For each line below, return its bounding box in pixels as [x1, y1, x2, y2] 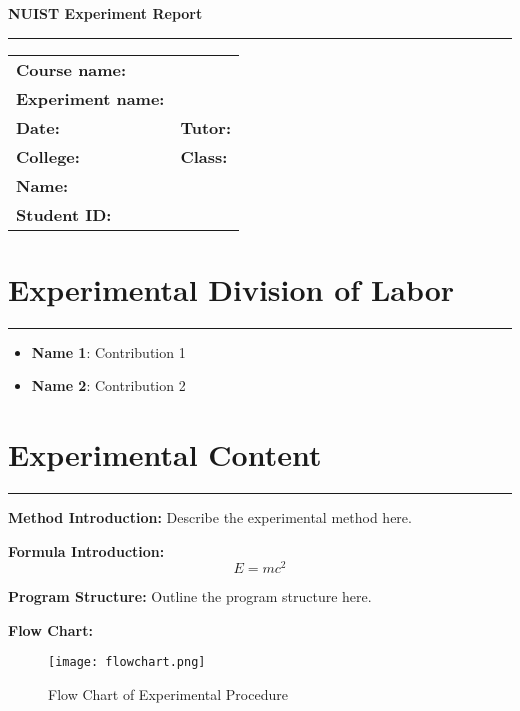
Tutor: [180, 115, 231, 139]
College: [16, 144, 80, 168]
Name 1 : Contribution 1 [31, 341, 186, 362]
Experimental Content [8, 434, 322, 475]
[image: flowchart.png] [48, 655, 206, 670]
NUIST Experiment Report [8, 3, 203, 23]
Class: [180, 144, 228, 168]
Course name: [16, 57, 127, 81]
